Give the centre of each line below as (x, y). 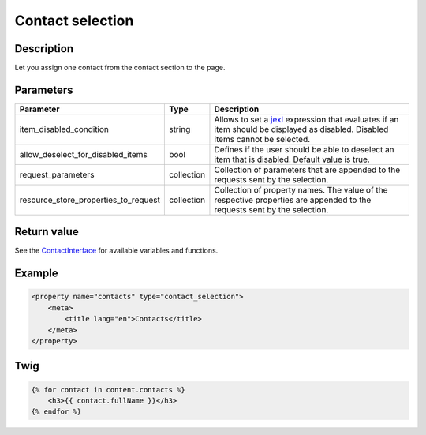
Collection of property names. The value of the (301, 189)
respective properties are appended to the (293, 200)
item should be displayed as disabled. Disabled (301, 129)
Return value (47, 232)
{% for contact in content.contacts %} (108, 390)
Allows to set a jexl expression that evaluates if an (306, 119)
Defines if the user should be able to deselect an (304, 149)
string (179, 129)
